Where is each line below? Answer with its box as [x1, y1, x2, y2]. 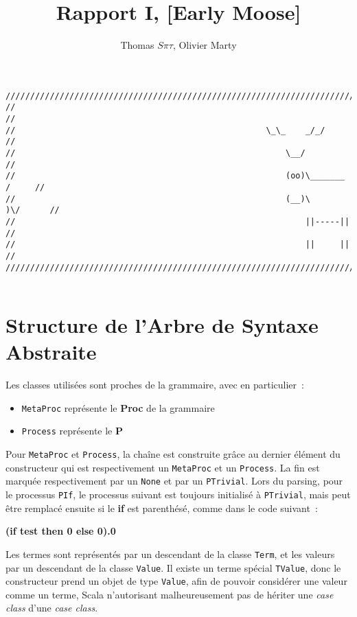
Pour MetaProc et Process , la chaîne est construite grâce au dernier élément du [5, 447, 341, 461]
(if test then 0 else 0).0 [5, 524, 116, 538]
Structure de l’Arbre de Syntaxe [5, 311, 319, 339]
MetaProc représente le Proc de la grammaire [21, 400, 215, 415]
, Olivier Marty [172, 38, 237, 52]
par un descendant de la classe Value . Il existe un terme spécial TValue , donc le [5, 560, 341, 574]
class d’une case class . [5, 601, 98, 615]
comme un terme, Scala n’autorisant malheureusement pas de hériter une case [5, 587, 334, 601]
